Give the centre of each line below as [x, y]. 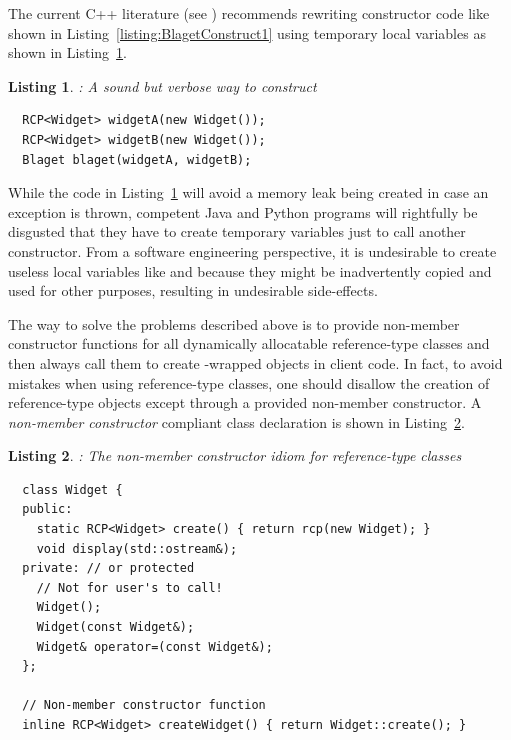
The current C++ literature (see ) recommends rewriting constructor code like [249, 13]
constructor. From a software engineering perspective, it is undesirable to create [252, 250]
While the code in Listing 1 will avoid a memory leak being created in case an [248, 192]
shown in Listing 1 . [67, 52]
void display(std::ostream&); [137, 548]
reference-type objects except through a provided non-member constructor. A [245, 402]
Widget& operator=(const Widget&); [154, 646]
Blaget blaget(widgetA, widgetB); [137, 159]
